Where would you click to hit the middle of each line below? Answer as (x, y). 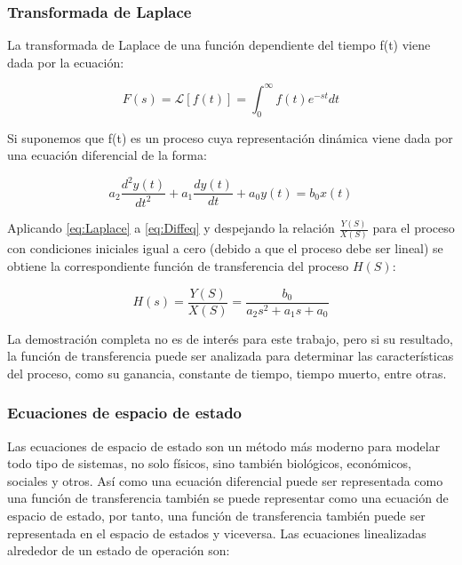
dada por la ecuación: (66, 62)
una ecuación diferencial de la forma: (107, 155)
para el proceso (414, 228)
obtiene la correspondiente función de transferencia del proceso (178, 266)
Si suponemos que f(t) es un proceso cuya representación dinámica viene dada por (230, 137)
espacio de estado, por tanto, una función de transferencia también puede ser (216, 516)
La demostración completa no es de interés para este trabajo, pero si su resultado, (230, 338)
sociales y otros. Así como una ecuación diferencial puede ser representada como (225, 480)
